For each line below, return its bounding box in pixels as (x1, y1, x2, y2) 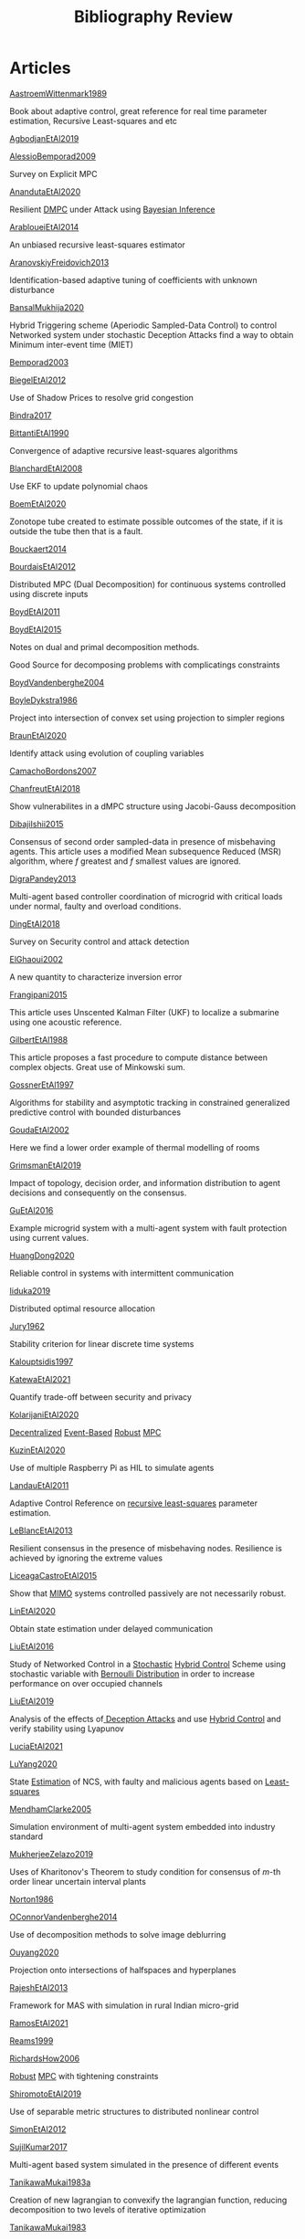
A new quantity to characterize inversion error (9, 971, 183, 983)
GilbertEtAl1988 (9, 1034, 68, 1045)
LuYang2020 (9, 1758, 58, 1769)
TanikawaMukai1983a (9, 2176, 91, 2188)
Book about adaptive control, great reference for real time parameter (9, 105, 268, 116)
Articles (9, 58, 71, 79)
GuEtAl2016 (9, 1204, 54, 1215)
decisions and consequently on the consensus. (9, 1187, 187, 1198)
